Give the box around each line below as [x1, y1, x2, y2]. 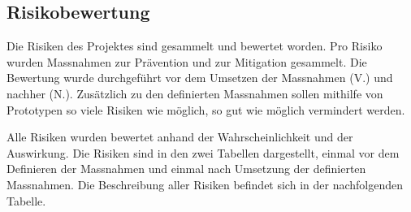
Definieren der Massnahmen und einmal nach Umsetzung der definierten [6, 160, 366, 177]
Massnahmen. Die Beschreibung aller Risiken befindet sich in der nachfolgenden [6, 175, 403, 193]
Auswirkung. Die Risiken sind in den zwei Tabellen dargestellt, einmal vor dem [6, 144, 400, 161]
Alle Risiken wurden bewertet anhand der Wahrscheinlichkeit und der [6, 128, 353, 145]
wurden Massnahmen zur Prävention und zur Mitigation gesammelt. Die [6, 53, 367, 70]
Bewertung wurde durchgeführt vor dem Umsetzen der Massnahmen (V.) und [6, 69, 393, 86]
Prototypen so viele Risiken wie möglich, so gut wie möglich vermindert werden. [6, 101, 405, 118]
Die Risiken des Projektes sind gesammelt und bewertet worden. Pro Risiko [6, 37, 383, 54]
